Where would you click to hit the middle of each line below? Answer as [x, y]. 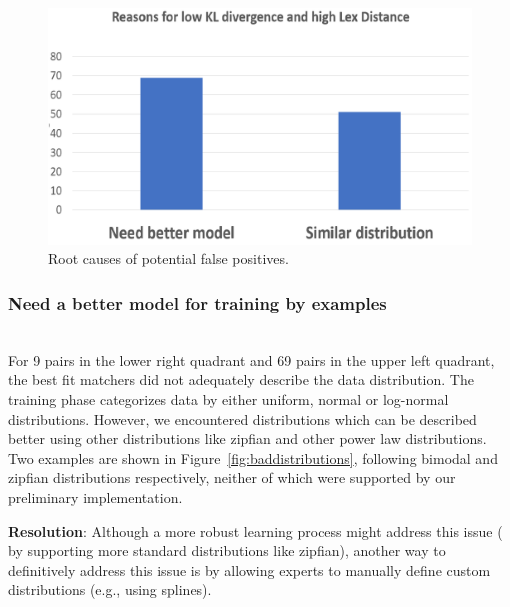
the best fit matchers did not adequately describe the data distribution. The [241, 379]
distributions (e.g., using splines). [110, 589]
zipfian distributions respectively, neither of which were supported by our [232, 477]
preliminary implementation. [95, 497]
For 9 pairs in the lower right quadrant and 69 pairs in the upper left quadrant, [251, 359]
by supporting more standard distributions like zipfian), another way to [227, 550]
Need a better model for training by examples [197, 302]
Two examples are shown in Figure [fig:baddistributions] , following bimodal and [253, 457]
